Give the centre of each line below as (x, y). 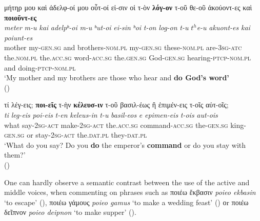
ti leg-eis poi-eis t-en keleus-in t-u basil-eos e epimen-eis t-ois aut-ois (111, 114)
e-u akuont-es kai (223, 27)
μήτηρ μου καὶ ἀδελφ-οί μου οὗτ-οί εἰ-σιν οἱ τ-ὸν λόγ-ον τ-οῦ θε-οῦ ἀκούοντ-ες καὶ (128, 7)
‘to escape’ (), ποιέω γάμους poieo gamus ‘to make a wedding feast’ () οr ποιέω (126, 202)
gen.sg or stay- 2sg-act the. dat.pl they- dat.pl (76, 135)
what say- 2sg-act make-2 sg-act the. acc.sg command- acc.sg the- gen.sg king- (125, 125)
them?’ (15, 155)
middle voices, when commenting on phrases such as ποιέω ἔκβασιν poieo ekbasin (130, 192)
